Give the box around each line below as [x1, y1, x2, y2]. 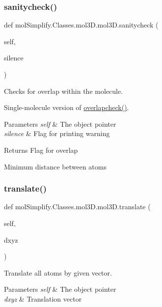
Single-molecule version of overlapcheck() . [4, 102, 129, 112]
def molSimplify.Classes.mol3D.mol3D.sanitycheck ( [4, 20, 159, 30]
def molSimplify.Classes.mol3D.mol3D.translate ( [4, 201, 151, 212]
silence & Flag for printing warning [4, 128, 110, 139]
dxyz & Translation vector [4, 293, 82, 304]
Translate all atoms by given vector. [4, 267, 112, 278]
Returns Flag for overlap [4, 144, 78, 155]
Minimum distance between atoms [4, 161, 107, 171]
